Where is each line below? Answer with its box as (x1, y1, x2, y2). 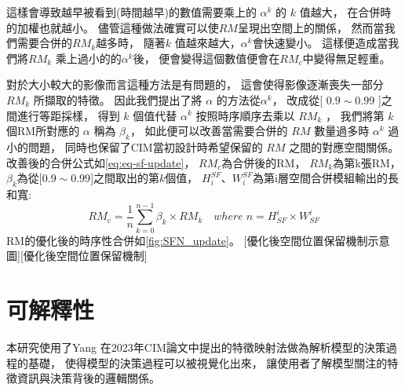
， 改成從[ (272, 91, 323, 108)
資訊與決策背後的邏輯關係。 (16, 370, 160, 386)
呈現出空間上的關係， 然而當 (237, 19, 385, 35)
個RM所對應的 (6, 122, 80, 139)
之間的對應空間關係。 (289, 138, 400, 155)
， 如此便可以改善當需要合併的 (130, 122, 288, 139)
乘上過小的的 (55, 49, 122, 66)
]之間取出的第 (90, 170, 160, 186)
